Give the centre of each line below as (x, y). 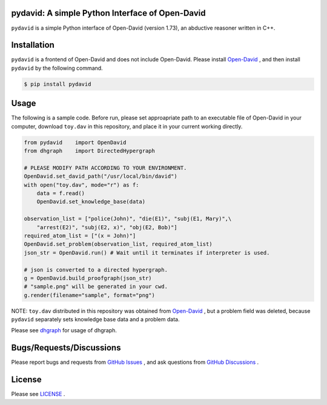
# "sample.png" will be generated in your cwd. (96, 287)
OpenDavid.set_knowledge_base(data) (91, 202)
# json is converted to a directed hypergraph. (96, 269)
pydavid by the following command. (57, 68)
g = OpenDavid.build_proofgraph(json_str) (88, 278)
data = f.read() (61, 193)
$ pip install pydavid (58, 84)
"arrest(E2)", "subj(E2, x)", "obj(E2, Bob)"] (107, 227)
